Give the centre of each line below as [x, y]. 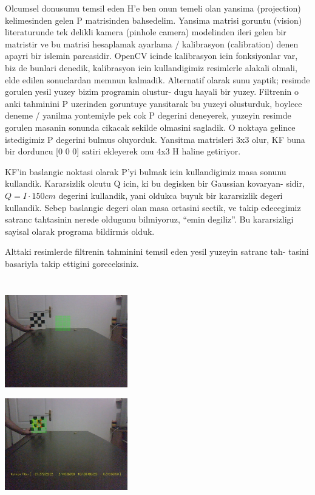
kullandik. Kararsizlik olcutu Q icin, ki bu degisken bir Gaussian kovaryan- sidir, [155, 183]
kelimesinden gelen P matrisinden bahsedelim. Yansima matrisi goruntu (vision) [154, 20]
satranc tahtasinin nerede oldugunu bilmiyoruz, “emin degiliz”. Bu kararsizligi [149, 219]
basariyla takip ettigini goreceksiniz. [72, 263]
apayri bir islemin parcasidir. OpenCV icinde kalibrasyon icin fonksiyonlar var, [151, 56]
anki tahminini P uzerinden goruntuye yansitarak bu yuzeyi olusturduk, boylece [154, 103]
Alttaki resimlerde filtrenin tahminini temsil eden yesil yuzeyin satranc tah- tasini [157, 251]
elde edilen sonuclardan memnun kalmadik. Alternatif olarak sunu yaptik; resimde [157, 79]
